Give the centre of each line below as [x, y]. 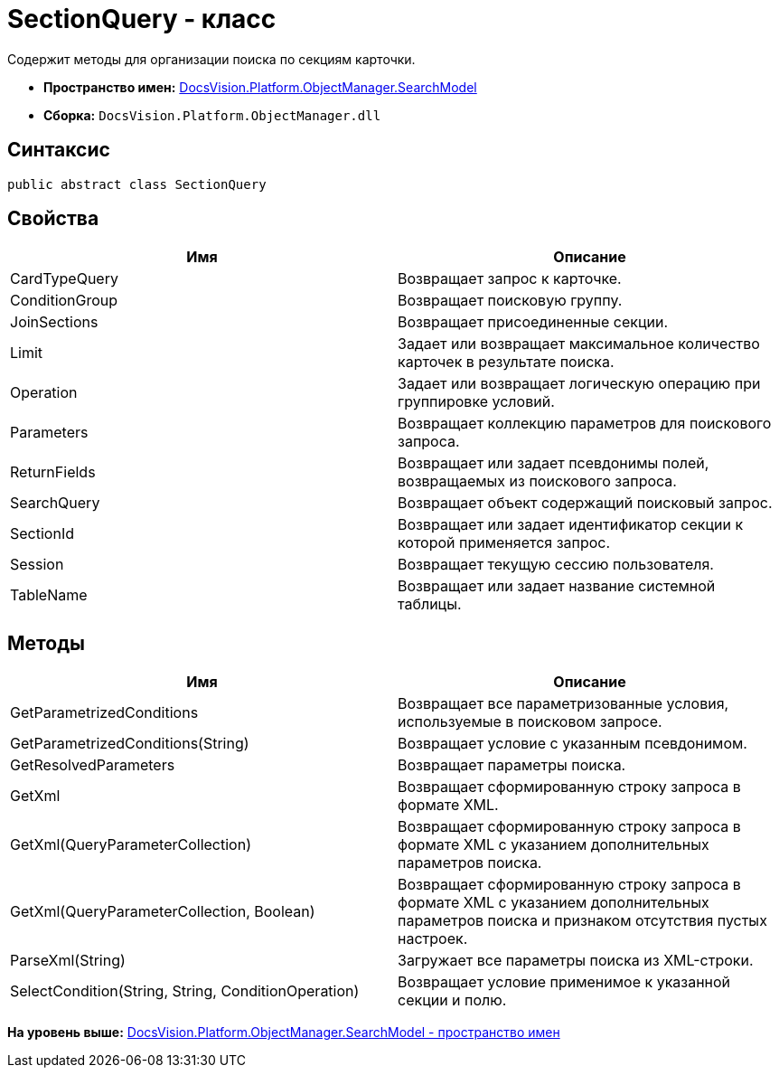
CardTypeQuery [64, 279]
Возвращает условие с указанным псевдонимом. [573, 744]
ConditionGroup [64, 301]
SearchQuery [55, 503]
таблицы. [430, 604]
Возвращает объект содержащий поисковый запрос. [585, 503]
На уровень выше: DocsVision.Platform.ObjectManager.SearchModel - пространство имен [284, 1033]
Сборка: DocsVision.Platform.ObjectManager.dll [212, 115]
